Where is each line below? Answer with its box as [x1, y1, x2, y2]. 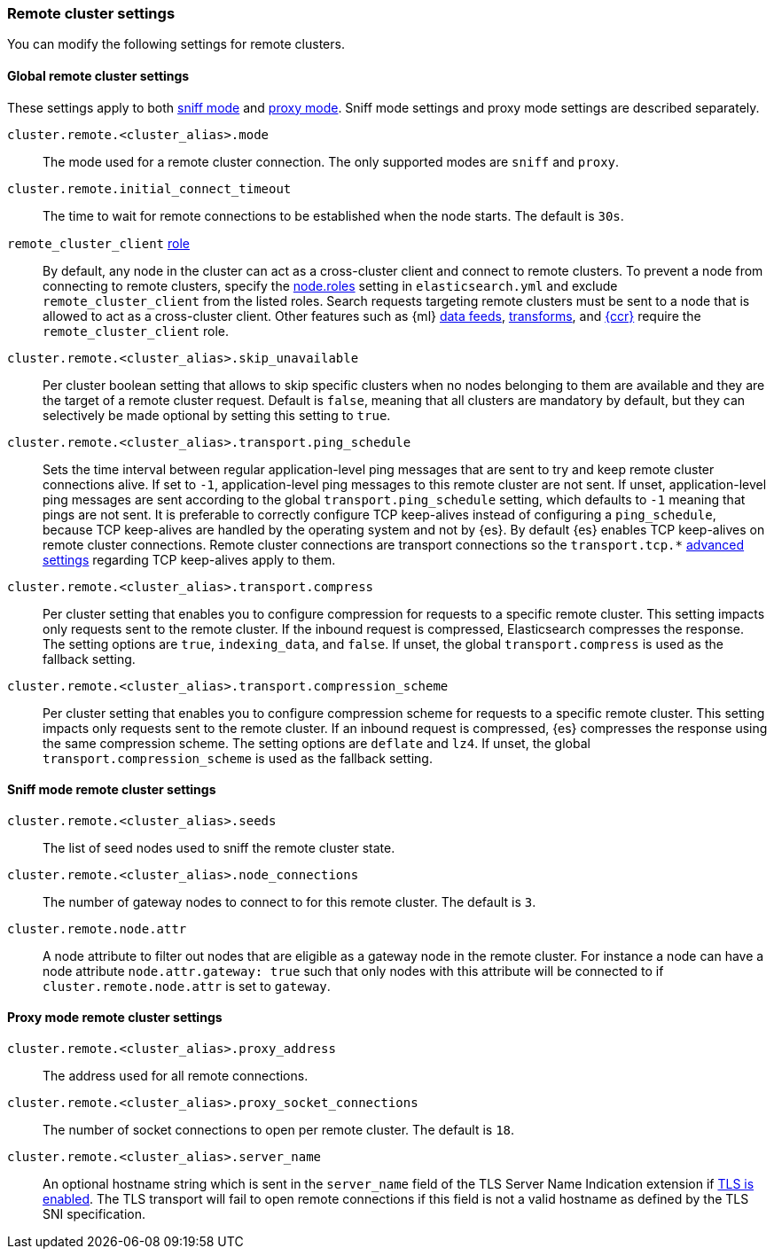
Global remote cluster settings [7, 67, 190, 83]
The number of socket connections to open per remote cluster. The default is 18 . [43, 1122, 515, 1138]
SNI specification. [43, 1206, 145, 1222]
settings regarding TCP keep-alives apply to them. [43, 551, 336, 567]
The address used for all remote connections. [43, 1068, 309, 1084]
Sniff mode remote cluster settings [7, 782, 216, 798]
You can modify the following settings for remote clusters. [7, 36, 345, 52]
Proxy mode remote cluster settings [7, 1010, 223, 1026]
